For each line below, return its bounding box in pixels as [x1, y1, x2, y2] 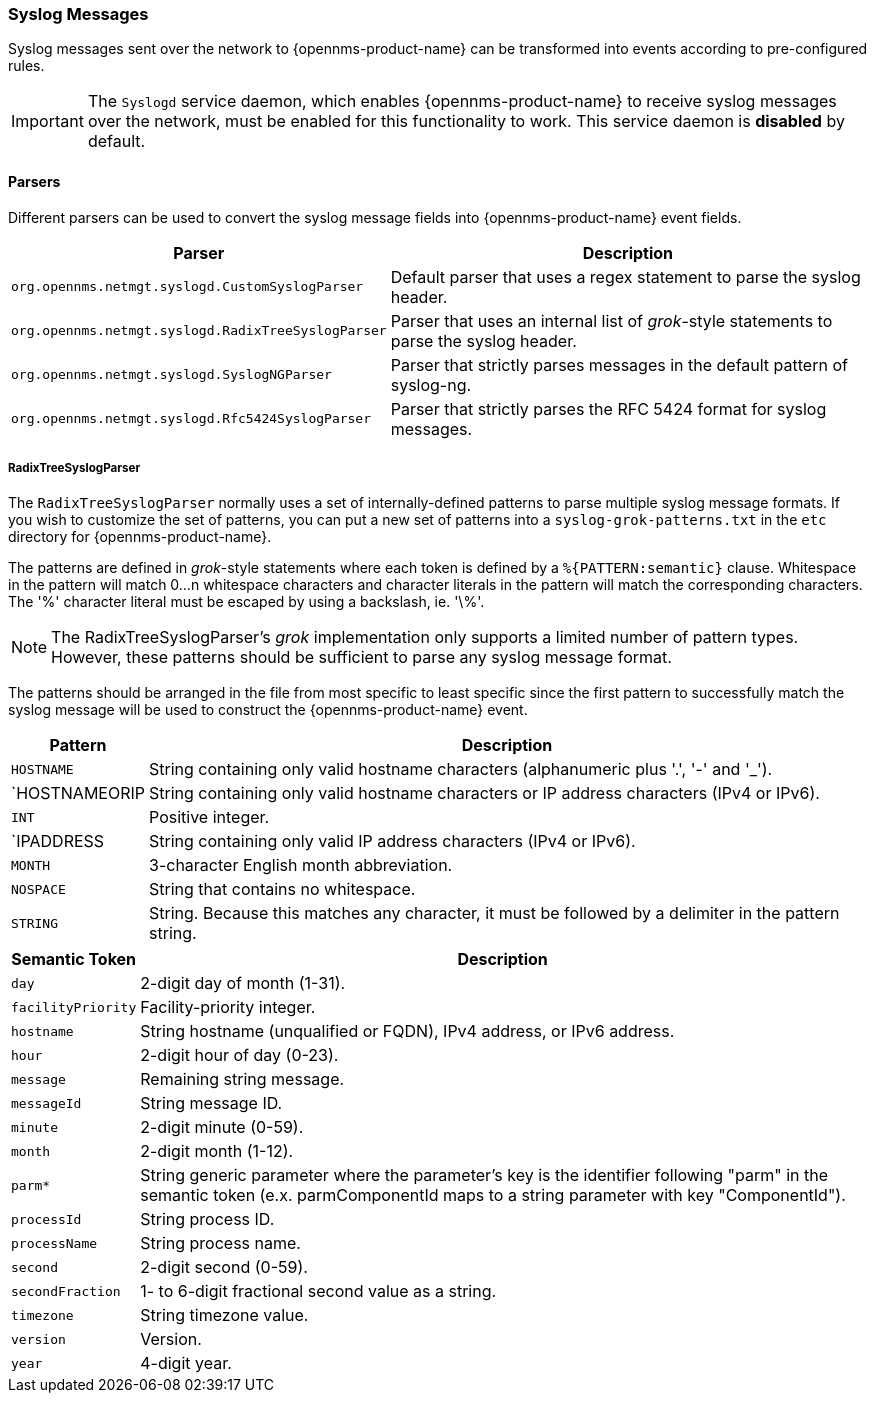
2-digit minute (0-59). [140, 1117, 304, 1138]
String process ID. [140, 1209, 275, 1230]
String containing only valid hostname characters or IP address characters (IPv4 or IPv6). [149, 783, 820, 804]
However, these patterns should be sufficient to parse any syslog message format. [51, 647, 672, 668]
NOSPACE [11, 881, 66, 897]
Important [11, 111, 84, 132]
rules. [8, 57, 45, 75]
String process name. [140, 1233, 301, 1254]
